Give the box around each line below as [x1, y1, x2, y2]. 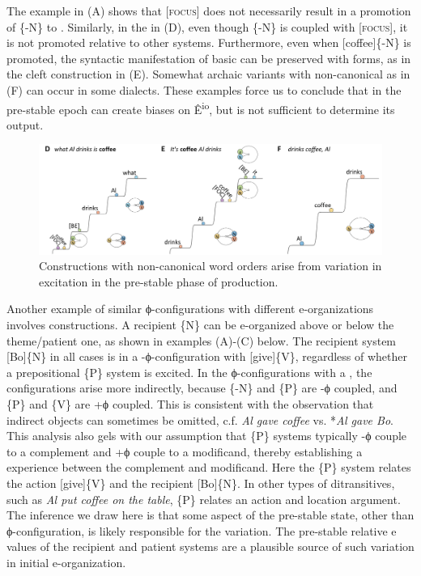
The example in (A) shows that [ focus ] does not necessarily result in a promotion [6, 2, 411, 19]
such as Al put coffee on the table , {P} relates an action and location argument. [6, 490, 401, 507]
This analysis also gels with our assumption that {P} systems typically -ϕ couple [6, 427, 407, 444]
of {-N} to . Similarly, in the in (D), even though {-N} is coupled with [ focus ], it [6, 18, 408, 35]
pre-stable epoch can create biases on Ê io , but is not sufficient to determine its [6, 98, 395, 117]
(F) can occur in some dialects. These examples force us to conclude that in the [6, 81, 402, 98]
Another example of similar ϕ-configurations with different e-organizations [6, 300, 374, 317]
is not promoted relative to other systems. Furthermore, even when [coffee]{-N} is [6, 34, 411, 51]
